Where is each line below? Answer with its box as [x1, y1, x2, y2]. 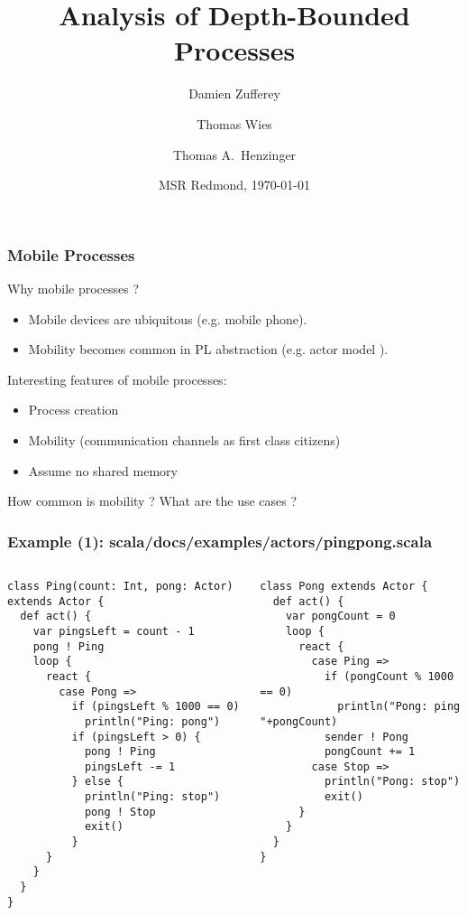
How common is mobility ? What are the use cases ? [7, 491, 298, 510]
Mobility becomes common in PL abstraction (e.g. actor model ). [28, 340, 389, 359]
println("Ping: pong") [84, 714, 221, 728]
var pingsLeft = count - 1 [32, 624, 195, 638]
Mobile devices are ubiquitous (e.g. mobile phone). [28, 309, 307, 328]
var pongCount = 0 [285, 610, 396, 623]
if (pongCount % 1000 [324, 669, 454, 683]
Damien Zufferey [188, 84, 280, 103]
